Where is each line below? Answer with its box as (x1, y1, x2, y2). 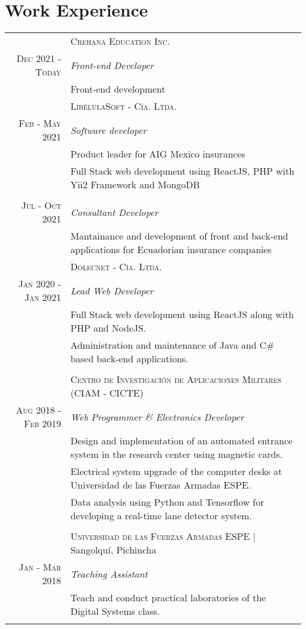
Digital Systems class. (70, 604, 160, 618)
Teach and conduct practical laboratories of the (70, 591, 266, 605)
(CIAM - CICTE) (70, 386, 144, 400)
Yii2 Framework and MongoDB (70, 178, 200, 192)
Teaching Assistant (70, 566, 148, 581)
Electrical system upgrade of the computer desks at (70, 464, 282, 479)
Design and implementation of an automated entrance (70, 434, 293, 448)
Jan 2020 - (18, 277, 61, 291)
